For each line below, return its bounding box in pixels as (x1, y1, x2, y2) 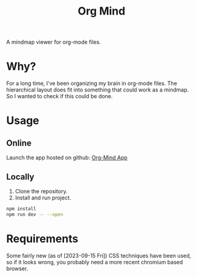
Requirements (6, 232, 79, 245)
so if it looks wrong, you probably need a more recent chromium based (6, 258, 183, 265)
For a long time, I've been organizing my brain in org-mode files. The (6, 80, 177, 87)
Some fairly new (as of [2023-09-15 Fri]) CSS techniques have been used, (6, 252, 192, 259)
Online (6, 138, 32, 148)
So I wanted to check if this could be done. (6, 93, 113, 100)
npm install (6, 205, 36, 212)
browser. (6, 265, 28, 272)
